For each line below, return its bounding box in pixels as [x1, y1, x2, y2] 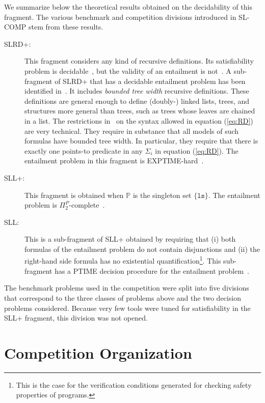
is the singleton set [132, 189, 192, 200]
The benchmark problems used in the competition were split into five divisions [4, 282, 249, 293]
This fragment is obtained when [24, 189, 124, 200]
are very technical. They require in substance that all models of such [24, 125, 239, 136]
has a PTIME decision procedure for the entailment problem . [55, 265, 249, 276]
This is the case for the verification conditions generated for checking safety [16, 379, 252, 390]
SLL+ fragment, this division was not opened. [4, 312, 148, 323]
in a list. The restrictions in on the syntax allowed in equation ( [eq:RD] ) [24, 115, 253, 126]
